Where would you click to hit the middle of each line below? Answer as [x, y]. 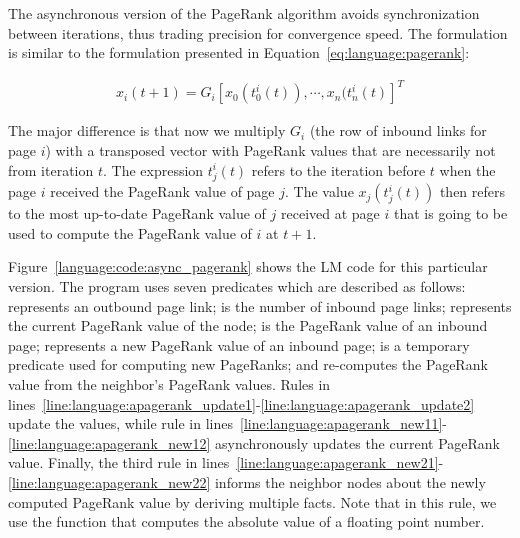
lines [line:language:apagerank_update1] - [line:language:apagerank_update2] [241, 403]
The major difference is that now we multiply [147, 130]
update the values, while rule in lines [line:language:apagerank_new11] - [227, 423]
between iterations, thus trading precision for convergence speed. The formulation [258, 32]
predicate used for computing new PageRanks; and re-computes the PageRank [248, 364]
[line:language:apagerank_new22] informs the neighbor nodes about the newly [247, 481]
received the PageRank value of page [162, 191]
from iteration [51, 169]
